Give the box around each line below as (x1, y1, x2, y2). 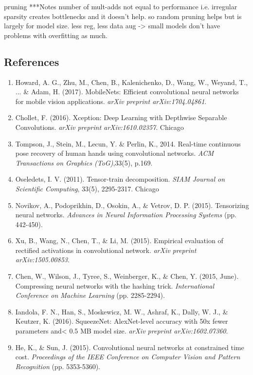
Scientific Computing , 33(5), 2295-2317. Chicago (15, 183, 159, 193)
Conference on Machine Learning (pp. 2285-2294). (15, 290, 165, 300)
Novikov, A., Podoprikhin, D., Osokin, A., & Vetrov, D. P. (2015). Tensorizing (15, 200, 249, 210)
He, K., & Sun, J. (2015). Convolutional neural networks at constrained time (15, 342, 244, 352)
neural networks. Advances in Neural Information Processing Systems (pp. (15, 209, 236, 220)
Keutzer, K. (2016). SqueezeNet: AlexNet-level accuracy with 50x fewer (15, 316, 228, 326)
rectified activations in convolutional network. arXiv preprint (15, 245, 197, 255)
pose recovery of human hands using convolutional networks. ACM (15, 148, 214, 158)
